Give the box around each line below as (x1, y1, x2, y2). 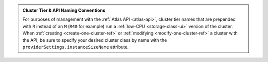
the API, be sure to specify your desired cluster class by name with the (22, 37, 167, 43)
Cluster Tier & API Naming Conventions (22, 7, 105, 13)
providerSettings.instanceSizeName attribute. (22, 44, 129, 50)
